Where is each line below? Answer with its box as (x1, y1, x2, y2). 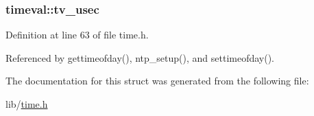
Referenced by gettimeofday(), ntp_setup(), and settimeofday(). (5, 50, 275, 65)
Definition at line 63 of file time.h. (5, 27, 149, 42)
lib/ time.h (5, 97, 48, 111)
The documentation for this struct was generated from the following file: (5, 73, 309, 88)
